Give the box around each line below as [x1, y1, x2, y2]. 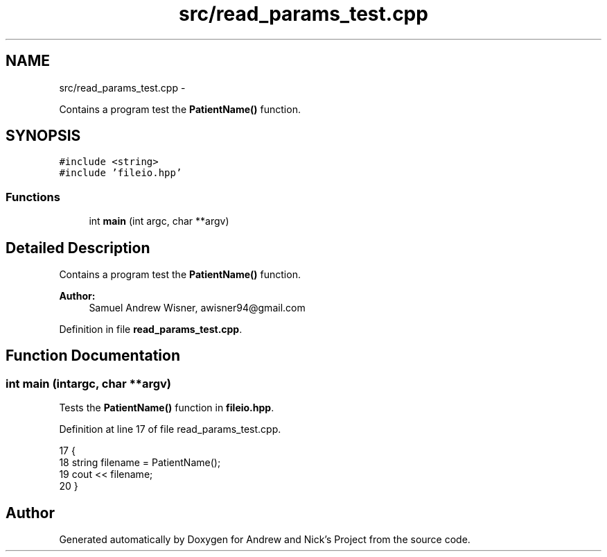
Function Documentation [6, 347, 180, 365]
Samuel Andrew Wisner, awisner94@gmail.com [89, 302, 306, 314]
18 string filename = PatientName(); [59, 456, 221, 469]
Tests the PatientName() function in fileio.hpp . [59, 402, 274, 414]
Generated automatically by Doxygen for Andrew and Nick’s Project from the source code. [59, 533, 470, 546]
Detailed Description [6, 239, 150, 257]
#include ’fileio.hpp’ [59, 167, 182, 179]
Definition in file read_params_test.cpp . [59, 323, 243, 336]
